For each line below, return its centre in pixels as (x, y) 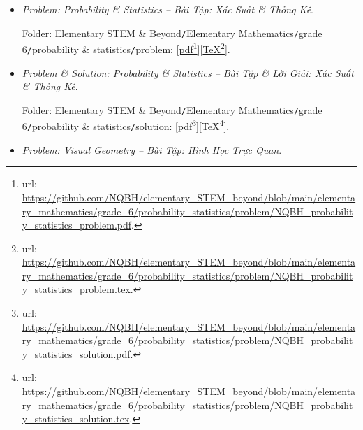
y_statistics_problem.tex (76, 289)
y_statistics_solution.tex (76, 418)
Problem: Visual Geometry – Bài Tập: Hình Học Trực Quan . (152, 149)
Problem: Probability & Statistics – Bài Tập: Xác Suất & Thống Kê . (168, 9)
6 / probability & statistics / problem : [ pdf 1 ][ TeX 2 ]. (126, 48)
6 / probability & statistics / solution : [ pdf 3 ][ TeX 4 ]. (126, 125)
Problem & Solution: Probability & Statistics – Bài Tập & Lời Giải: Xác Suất (188, 72)
